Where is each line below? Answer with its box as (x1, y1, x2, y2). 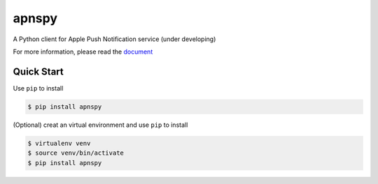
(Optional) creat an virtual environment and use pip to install (13, 121, 188, 129)
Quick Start (13, 66, 64, 77)
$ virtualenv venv (27, 139, 91, 147)
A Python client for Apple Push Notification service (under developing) (13, 35, 216, 43)
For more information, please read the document (13, 47, 153, 56)
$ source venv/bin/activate (27, 149, 124, 157)
